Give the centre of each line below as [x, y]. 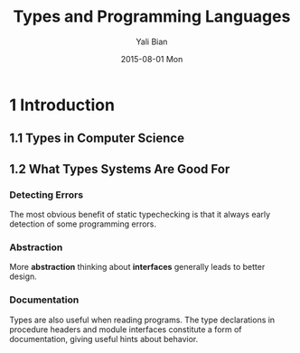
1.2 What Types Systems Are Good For [120, 169]
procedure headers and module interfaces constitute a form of [126, 329]
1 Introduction [62, 105]
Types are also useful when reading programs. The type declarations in [142, 320]
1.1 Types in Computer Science [97, 139]
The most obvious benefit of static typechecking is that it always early [140, 215]
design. [23, 276]
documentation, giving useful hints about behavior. [104, 339]
